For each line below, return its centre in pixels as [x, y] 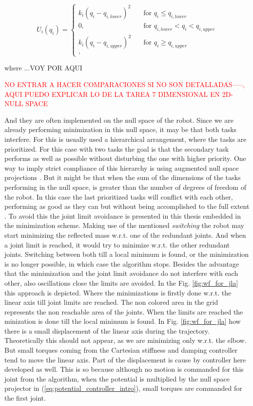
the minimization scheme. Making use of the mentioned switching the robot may [124, 225]
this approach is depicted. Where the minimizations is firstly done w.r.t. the [118, 292]
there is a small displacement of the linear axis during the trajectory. [107, 330]
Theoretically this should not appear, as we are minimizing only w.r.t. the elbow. [126, 340]
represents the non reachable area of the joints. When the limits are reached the [124, 311]
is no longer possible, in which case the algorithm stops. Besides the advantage [122, 263]
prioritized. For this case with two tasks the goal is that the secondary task [117, 148]
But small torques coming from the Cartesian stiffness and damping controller [121, 350]
